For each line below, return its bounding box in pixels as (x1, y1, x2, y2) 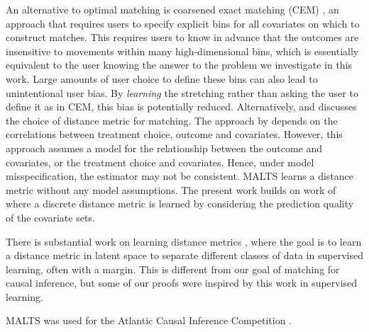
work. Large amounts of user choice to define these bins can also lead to (6, 71, 318, 86)
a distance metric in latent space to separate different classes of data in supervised (6, 248, 363, 263)
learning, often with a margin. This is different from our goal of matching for (6, 261, 340, 276)
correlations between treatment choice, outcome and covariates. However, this (6, 127, 343, 142)
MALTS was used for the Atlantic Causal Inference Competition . (6, 313, 292, 328)
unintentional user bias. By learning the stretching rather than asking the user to (6, 85, 358, 100)
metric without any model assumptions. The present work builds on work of (6, 182, 336, 197)
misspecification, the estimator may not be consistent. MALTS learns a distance (6, 168, 353, 183)
